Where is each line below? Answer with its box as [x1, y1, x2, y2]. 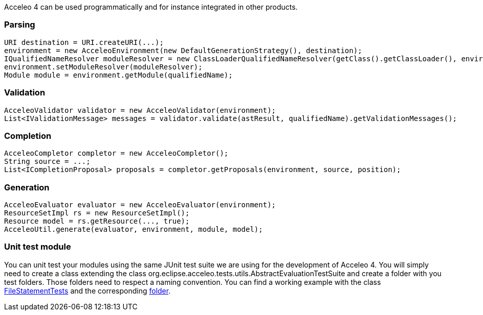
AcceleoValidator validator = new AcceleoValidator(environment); [4, 106, 276, 114]
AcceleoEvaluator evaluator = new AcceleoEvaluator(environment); [4, 201, 276, 209]
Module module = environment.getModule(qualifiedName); [4, 70, 233, 79]
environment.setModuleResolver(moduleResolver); [4, 62, 203, 71]
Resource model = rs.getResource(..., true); [4, 217, 190, 225]
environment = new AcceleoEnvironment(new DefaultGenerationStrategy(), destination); [4, 46, 362, 55]
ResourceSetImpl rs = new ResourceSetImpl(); [4, 209, 190, 217]
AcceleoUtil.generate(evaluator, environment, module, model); [4, 225, 263, 233]
